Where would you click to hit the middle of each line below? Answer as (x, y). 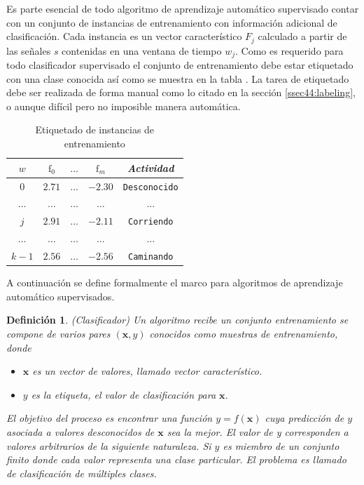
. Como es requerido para (289, 50)
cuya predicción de (304, 418)
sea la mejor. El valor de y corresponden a (258, 431)
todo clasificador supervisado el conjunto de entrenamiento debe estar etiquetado (180, 65)
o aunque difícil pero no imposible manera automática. (124, 106)
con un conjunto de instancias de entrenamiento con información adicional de (172, 22)
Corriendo (151, 222)
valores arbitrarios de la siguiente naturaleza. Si (109, 445)
